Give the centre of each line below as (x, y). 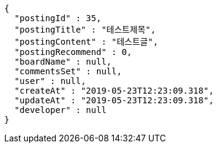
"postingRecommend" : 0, (73, 52)
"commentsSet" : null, (68, 71)
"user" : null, (50, 81)
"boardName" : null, (63, 62)
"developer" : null (60, 110)
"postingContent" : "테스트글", (86, 42)
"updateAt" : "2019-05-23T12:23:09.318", (114, 100)
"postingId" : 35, (58, 18)
